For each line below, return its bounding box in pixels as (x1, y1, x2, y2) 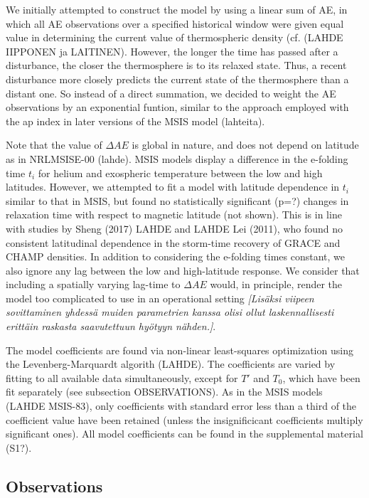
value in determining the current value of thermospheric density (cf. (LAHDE (6, 30, 343, 45)
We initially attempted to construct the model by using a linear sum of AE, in (6, 2, 348, 16)
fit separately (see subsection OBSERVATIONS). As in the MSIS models (6, 384, 323, 399)
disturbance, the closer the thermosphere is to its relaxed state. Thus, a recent (6, 58, 347, 73)
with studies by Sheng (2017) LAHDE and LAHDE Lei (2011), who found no (6, 221, 343, 235)
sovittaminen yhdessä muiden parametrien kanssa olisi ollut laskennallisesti (6, 304, 334, 319)
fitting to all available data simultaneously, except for (6, 370, 238, 385)
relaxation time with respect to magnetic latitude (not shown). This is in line (6, 207, 342, 222)
